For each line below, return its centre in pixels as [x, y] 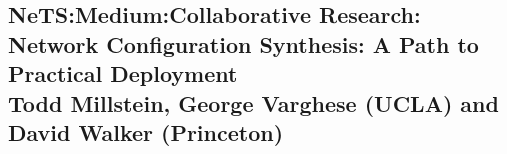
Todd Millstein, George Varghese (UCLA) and [253, 102]
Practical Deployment [123, 73]
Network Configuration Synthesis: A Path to [243, 43]
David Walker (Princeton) [146, 131]
